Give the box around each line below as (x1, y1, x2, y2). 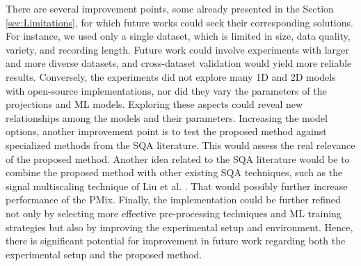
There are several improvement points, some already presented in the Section (6, 1, 334, 15)
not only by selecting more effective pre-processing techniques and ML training (6, 205, 342, 220)
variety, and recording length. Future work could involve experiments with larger (6, 42, 349, 56)
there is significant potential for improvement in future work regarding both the (6, 233, 346, 248)
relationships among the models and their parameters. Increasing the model (6, 110, 328, 125)
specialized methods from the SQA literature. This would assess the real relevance (6, 137, 355, 152)
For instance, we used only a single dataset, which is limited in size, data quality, (6, 29, 351, 43)
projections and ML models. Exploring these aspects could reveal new (6, 97, 303, 111)
